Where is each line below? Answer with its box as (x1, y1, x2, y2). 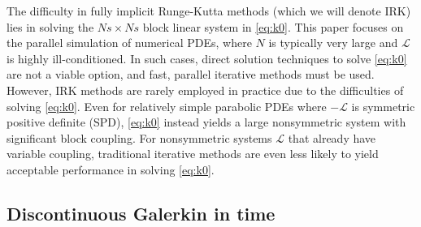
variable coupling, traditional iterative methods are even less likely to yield (7, 145, 379, 162)
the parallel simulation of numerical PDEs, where (7, 34, 252, 51)
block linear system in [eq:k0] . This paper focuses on (142, 18, 404, 35)
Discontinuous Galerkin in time (7, 200, 276, 225)
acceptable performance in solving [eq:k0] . (7, 161, 215, 178)
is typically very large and (268, 34, 398, 51)
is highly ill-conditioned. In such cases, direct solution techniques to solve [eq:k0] (7, 49, 407, 66)
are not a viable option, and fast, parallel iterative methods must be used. (7, 66, 375, 83)
